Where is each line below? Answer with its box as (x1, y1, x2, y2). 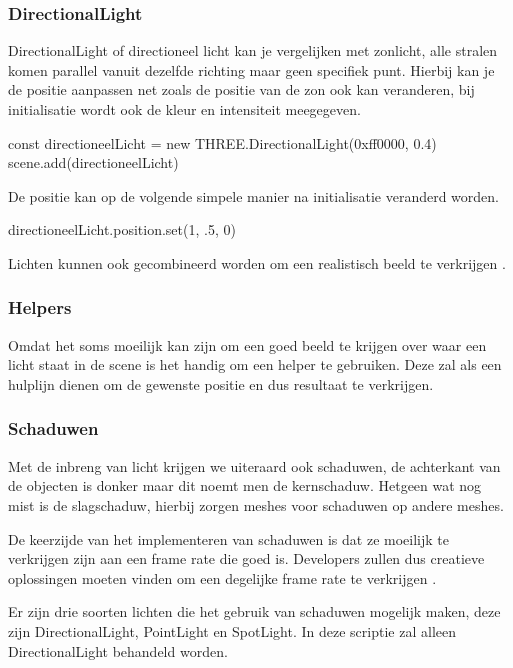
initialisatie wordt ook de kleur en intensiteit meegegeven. (8, 99, 361, 119)
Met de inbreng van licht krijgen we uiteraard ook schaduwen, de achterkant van (8, 455, 501, 476)
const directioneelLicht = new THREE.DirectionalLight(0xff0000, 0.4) (8, 132, 437, 153)
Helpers (8, 295, 72, 320)
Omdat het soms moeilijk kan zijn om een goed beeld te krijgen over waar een (8, 334, 487, 355)
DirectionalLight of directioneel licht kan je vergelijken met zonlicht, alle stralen (8, 40, 498, 61)
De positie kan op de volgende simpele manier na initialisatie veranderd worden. (8, 185, 499, 206)
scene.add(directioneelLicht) (8, 152, 179, 173)
